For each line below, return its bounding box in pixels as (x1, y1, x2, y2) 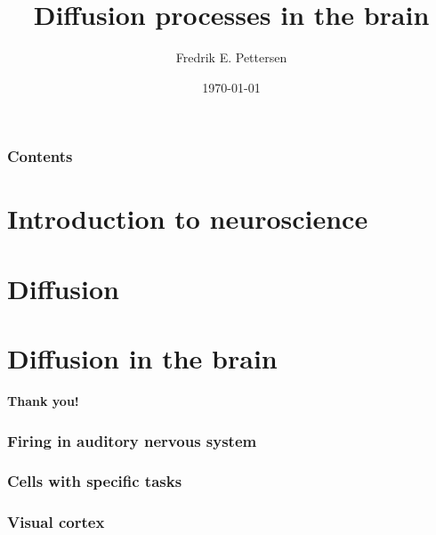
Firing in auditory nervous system (7, 429, 257, 451)
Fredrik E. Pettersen (175, 48, 287, 67)
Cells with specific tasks (7, 470, 182, 492)
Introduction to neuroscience (7, 200, 368, 237)
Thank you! (7, 392, 79, 410)
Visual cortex (7, 511, 105, 533)
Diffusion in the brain (7, 340, 278, 377)
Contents (7, 145, 73, 167)
